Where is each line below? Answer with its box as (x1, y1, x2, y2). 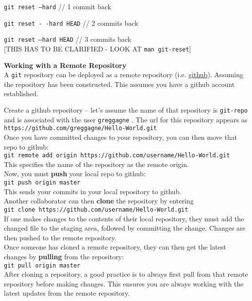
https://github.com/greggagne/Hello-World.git (4, 125, 157, 132)
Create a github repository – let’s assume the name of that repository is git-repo (4, 105, 248, 115)
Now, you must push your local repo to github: (4, 168, 146, 179)
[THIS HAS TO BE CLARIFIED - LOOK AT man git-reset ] (4, 43, 191, 53)
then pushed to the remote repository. (4, 232, 117, 242)
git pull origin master (4, 262, 81, 269)
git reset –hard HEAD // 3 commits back (4, 34, 132, 44)
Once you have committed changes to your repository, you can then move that (4, 132, 237, 142)
